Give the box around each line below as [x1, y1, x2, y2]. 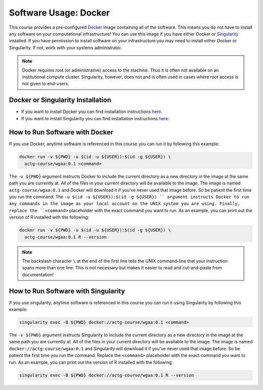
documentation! [22, 272, 54, 278]
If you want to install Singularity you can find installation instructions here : [21, 115, 169, 121]
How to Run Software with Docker [9, 128, 113, 136]
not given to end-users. [22, 81, 69, 87]
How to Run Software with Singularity [9, 287, 125, 295]
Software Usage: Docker [9, 7, 110, 18]
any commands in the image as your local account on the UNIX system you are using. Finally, [9, 201, 241, 206]
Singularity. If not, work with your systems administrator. [9, 44, 122, 51]
